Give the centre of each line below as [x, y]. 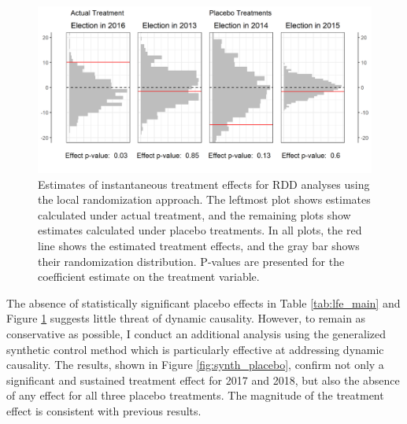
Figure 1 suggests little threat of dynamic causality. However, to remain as [186, 318]
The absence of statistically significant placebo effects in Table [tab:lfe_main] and [203, 302]
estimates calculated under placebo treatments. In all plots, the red [200, 230]
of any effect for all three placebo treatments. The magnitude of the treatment [195, 395]
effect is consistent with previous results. [104, 410]
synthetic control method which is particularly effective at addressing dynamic [195, 349]
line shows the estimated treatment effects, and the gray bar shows [199, 245]
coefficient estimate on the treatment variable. [149, 277]
